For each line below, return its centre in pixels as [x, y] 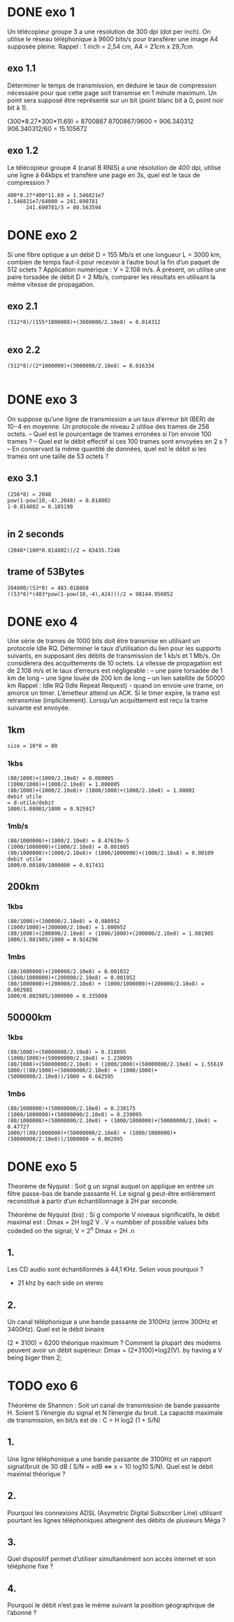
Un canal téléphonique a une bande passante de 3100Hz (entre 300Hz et [112, 1322]
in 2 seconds [36, 534]
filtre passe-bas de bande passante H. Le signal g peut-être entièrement [111, 1193]
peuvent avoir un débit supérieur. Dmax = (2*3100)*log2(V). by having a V [115, 1351]
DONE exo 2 [43, 235]
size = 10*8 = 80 [32, 746]
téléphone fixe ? [30, 1566]
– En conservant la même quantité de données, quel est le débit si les [107, 449]
